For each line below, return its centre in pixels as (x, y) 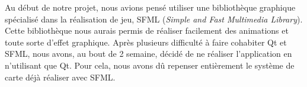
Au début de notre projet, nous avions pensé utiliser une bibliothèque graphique (150, 7)
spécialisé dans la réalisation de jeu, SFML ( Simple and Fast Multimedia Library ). (154, 19)
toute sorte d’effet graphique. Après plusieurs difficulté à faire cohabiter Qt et (146, 42)
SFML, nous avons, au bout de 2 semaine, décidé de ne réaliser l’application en (148, 54)
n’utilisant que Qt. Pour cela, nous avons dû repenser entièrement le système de (150, 65)
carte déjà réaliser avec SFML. (60, 77)
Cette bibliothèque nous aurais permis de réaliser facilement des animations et (147, 30)
